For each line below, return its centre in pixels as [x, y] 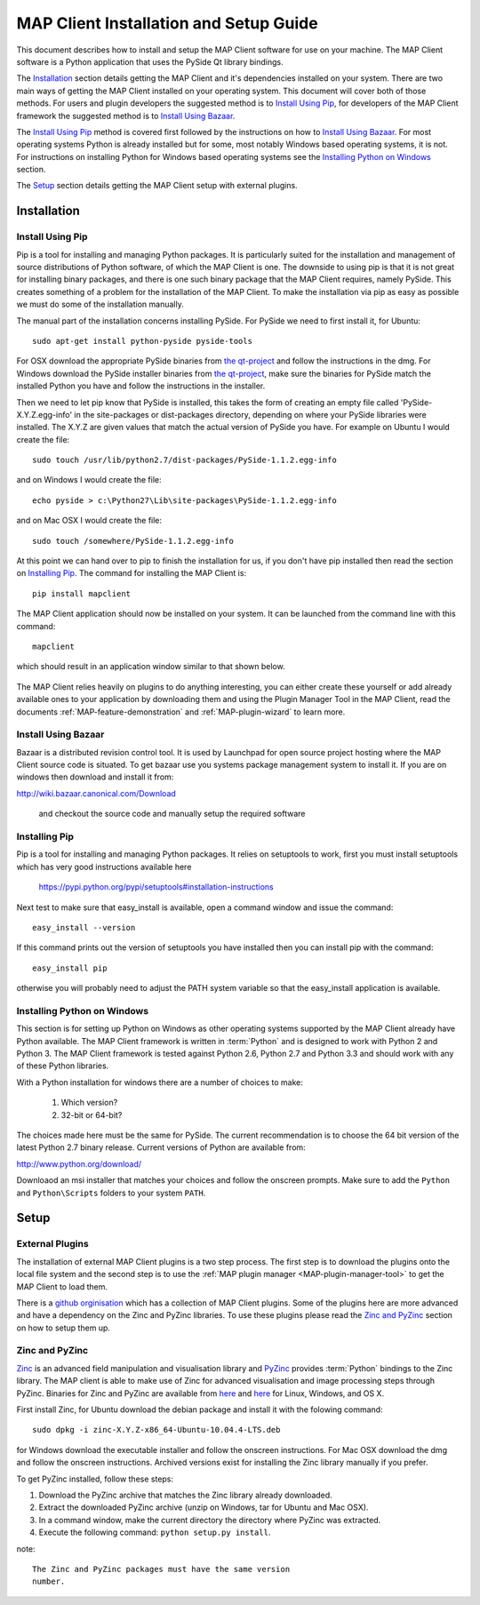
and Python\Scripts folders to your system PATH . [111, 1193]
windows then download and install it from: [95, 777]
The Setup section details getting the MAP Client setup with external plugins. [157, 186]
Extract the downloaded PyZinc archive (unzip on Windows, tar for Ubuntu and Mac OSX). [204, 1507]
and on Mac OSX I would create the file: [89, 521]
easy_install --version [84, 927]
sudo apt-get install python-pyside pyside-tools [143, 341]
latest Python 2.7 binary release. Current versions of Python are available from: [161, 1147]
